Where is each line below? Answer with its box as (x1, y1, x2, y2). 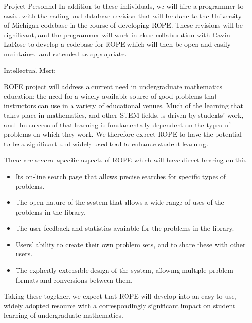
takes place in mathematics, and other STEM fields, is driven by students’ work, (4, 109, 244, 120)
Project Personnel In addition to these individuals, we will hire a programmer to (4, 1, 244, 11)
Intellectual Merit (4, 65, 56, 75)
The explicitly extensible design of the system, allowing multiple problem (15, 265, 233, 275)
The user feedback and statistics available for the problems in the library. (15, 223, 234, 233)
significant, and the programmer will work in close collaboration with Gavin (4, 29, 230, 39)
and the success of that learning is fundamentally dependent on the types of (4, 119, 230, 129)
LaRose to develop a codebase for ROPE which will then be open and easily (4, 39, 231, 49)
